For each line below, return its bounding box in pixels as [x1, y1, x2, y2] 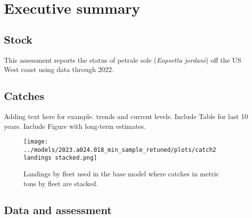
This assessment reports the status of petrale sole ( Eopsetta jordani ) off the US [4, 54, 241, 65]
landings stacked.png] [23, 154, 97, 162]
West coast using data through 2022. [4, 64, 114, 74]
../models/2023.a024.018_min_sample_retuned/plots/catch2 [23, 146, 216, 153]
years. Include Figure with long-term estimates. [4, 121, 146, 131]
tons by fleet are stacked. [23, 178, 98, 188]
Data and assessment [4, 202, 112, 217]
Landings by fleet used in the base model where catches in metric [23, 169, 219, 179]
